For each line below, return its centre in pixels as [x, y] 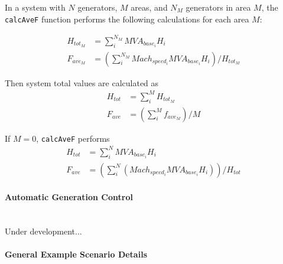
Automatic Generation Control [69, 197]
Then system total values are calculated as [82, 82]
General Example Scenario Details [76, 254]
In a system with [35, 7]
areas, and [149, 7]
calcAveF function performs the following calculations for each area [127, 19]
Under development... [43, 231]
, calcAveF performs [73, 138]
